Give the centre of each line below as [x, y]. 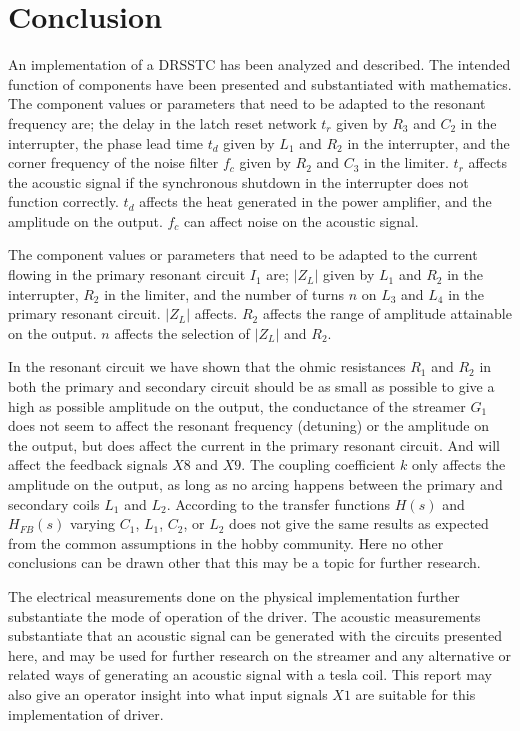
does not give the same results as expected [359, 523]
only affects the [458, 464]
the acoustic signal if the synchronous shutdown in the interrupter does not [238, 181]
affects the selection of [182, 332]
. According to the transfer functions [278, 503]
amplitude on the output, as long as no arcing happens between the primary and [255, 484]
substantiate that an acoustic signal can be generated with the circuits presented [255, 635]
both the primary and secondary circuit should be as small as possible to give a [251, 386]
